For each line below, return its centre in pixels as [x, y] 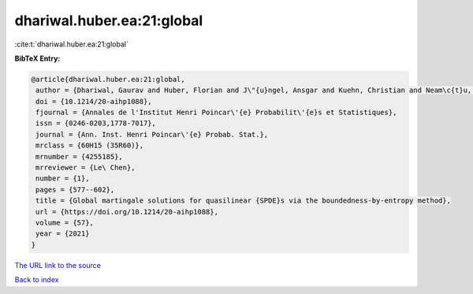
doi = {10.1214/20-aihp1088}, [94, 101]
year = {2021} [63, 234]
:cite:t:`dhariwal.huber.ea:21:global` [72, 44]
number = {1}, [63, 179]
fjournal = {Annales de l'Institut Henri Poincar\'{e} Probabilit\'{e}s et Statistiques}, [216, 113]
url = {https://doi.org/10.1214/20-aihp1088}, [127, 212]
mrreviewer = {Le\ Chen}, [86, 168]
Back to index [37, 280]
